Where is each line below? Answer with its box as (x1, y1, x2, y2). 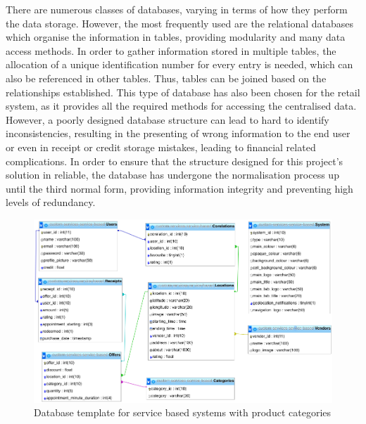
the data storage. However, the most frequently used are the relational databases (6, 15, 354, 30)
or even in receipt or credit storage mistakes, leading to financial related (6, 139, 316, 154)
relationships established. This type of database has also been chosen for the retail (6, 84, 360, 99)
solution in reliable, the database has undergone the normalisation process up (6, 167, 339, 182)
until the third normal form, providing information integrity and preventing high (6, 181, 353, 195)
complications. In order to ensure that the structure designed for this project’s (6, 153, 343, 168)
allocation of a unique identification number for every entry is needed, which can (6, 57, 353, 72)
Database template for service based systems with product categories (34, 405, 332, 420)
